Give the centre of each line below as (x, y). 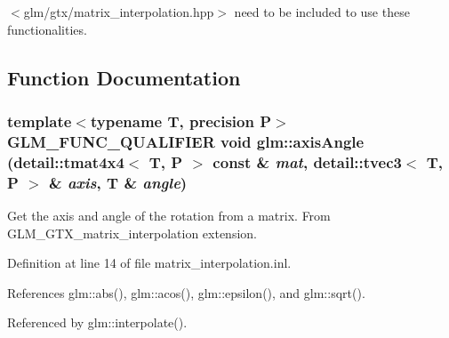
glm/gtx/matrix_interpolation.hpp (119, 12)
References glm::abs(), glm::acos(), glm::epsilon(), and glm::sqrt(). (186, 292)
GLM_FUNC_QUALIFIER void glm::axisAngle (186, 141)
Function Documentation (124, 77)
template (40, 121)
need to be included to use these (322, 12)
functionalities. (47, 29)
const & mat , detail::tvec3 (307, 161)
